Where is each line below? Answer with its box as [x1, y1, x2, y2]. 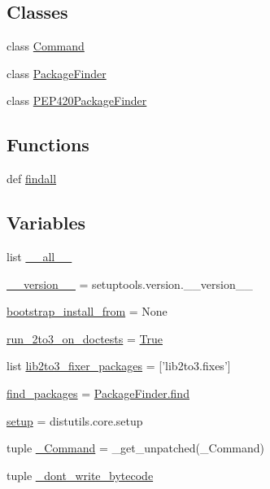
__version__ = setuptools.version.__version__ [7, 275, 253, 292]
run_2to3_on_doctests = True [7, 330, 163, 347]
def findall [7, 170, 57, 187]
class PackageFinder [7, 64, 107, 81]
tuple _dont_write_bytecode [7, 466, 154, 483]
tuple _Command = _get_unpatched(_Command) [7, 439, 264, 456]
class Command [7, 37, 85, 55]
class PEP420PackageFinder [7, 92, 147, 109]
